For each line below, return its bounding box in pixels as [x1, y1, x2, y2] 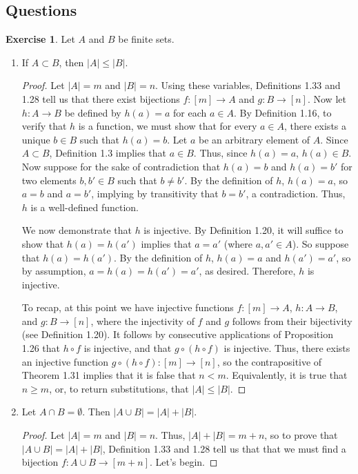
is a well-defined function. [30, 199, 139, 214]
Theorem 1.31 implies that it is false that [21, 368, 196, 382]
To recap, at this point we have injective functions [21, 300, 234, 315]
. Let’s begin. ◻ [150, 455, 218, 469]
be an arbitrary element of [198, 132, 310, 146]
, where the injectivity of [90, 313, 195, 328]
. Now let [307, 91, 346, 106]
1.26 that [21, 341, 61, 355]
